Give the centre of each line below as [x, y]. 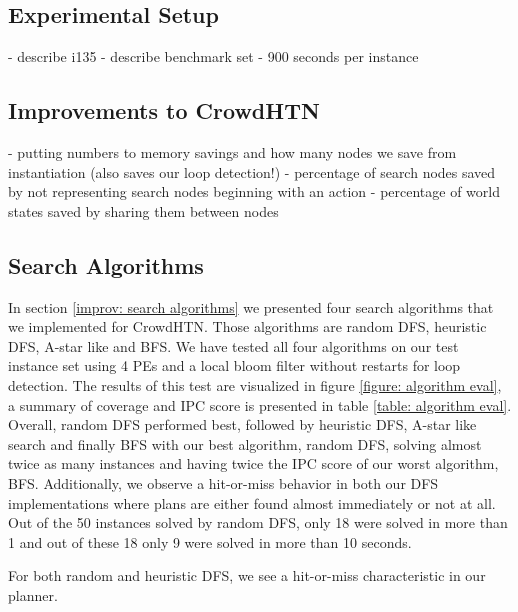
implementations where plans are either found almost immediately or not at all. [252, 502]
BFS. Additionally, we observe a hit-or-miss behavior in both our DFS [223, 482]
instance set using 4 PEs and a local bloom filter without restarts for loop [234, 365]
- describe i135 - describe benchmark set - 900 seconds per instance [213, 56]
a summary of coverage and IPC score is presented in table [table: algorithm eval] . [260, 404]
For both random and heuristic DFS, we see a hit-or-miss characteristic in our [247, 575]
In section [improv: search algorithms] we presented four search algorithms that [251, 306]
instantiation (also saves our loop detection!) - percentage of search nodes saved [252, 171]
